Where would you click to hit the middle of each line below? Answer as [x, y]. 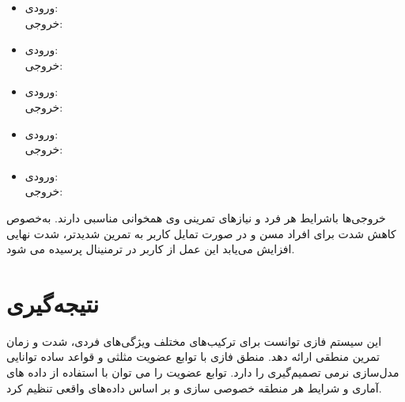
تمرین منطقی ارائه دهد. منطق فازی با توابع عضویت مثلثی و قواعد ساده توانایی [193, 356]
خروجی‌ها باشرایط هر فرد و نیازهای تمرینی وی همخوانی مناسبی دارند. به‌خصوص [196, 217]
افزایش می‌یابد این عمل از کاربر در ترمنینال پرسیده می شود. [151, 249]
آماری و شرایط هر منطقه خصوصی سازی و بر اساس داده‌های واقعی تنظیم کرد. [194, 387]
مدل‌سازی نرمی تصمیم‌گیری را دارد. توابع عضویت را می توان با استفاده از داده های [203, 372]
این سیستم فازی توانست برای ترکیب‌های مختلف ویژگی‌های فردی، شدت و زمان [194, 341]
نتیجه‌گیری [53, 303]
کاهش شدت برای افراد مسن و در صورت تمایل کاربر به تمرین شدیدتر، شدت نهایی [201, 233]
